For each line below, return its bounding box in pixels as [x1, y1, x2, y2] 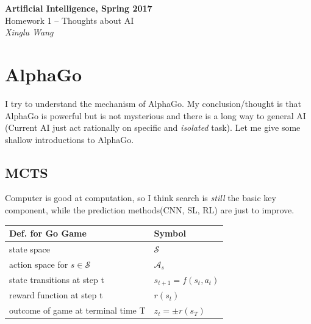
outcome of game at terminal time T [9, 304, 146, 317]
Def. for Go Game [9, 227, 87, 240]
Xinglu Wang [5, 26, 54, 39]
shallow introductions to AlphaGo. [5, 133, 134, 145]
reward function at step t [9, 289, 103, 301]
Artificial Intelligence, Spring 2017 [5, 2, 152, 14]
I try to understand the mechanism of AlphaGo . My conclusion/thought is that [5, 97, 301, 109]
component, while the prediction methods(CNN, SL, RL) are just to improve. [5, 204, 295, 216]
